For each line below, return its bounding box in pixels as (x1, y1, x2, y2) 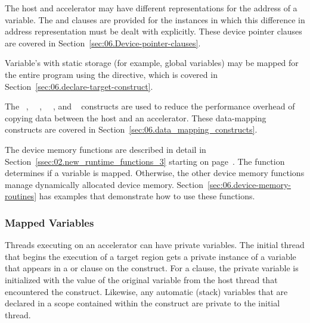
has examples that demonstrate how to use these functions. (39, 190, 255, 202)
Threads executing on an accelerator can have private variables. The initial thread (5, 239, 305, 251)
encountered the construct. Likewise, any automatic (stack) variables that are (5, 285, 288, 297)
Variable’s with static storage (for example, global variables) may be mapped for (5, 57, 299, 69)
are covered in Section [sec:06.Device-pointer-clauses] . (5, 36, 201, 49)
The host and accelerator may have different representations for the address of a (5, 2, 297, 14)
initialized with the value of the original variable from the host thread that (5, 273, 278, 286)
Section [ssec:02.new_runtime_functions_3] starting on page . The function (5, 155, 285, 167)
